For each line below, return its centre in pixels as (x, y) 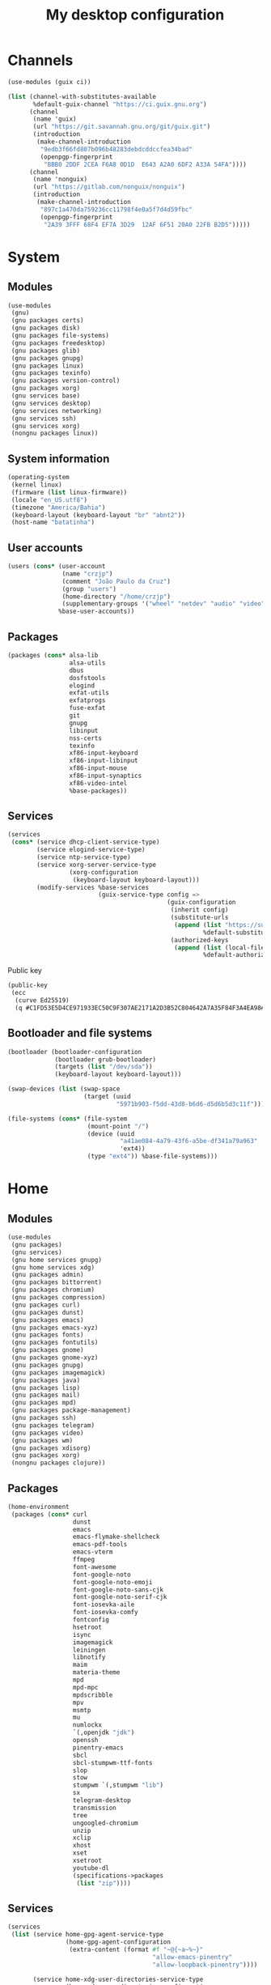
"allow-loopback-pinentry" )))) (205, 1965)
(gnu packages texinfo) (51, 373)
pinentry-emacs (98, 1747)
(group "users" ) (89, 589)
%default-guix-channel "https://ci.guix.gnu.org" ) (120, 104)
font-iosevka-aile (104, 1605)
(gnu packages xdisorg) (51, 1448)
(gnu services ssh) (44, 419)
